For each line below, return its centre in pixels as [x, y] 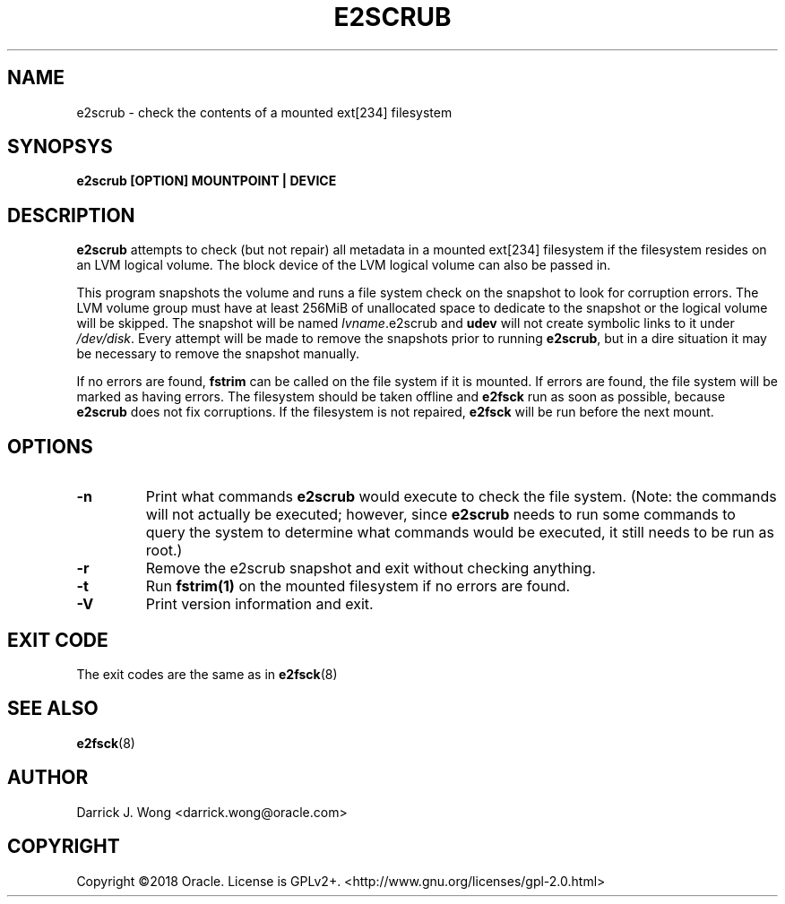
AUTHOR [48, 778]
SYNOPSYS [60, 147]
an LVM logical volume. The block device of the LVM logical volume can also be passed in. [344, 265]
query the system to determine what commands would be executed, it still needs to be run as [460, 533]
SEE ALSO [53, 709]
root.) [164, 551]
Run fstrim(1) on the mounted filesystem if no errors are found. [358, 586]
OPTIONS [50, 446]
